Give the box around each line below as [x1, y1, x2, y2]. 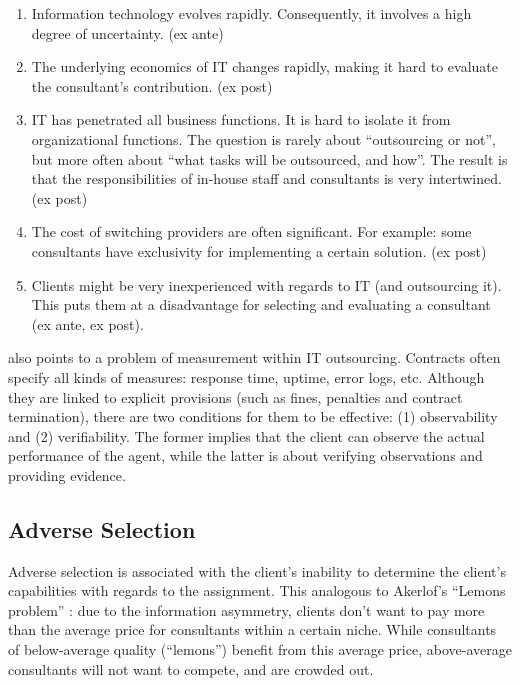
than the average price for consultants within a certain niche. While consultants [8, 619, 497, 640]
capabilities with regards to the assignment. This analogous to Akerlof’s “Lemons [8, 580, 506, 601]
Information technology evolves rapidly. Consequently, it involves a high [31, 3, 472, 23]
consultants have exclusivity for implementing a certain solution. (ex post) [31, 240, 487, 261]
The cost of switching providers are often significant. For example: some [31, 221, 472, 242]
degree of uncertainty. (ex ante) [31, 22, 224, 43]
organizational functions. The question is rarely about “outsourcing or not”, [31, 128, 496, 149]
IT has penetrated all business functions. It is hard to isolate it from [31, 109, 451, 130]
